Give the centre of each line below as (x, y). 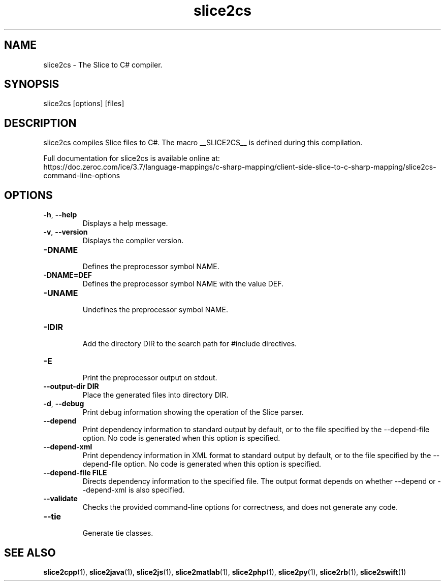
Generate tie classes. (118, 533)
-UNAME (61, 293)
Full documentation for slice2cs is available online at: (132, 158)
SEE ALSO (30, 552)
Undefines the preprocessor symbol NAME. (155, 310)
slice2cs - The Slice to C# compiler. (103, 64)
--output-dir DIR (71, 386)
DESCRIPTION (40, 123)
